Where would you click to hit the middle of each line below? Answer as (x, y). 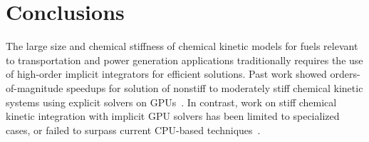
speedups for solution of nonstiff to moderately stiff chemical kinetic (215, 87)
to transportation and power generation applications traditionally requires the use (184, 60)
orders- (345, 74)
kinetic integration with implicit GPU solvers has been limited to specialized (173, 116)
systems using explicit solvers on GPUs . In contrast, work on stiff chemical (171, 102)
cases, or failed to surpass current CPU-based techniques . (133, 130)
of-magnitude (35, 87)
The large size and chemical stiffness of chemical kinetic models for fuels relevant (182, 46)
